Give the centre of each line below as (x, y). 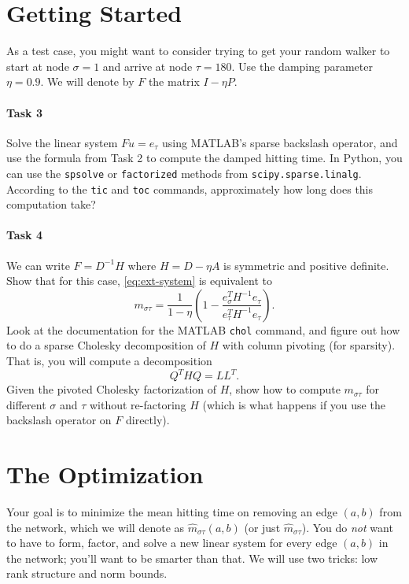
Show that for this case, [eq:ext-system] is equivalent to (139, 281)
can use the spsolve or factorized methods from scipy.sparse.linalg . (184, 173)
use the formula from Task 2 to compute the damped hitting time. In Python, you (204, 158)
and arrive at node (147, 66)
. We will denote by (87, 81)
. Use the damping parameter (302, 66)
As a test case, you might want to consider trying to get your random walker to (198, 51)
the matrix (174, 81)
